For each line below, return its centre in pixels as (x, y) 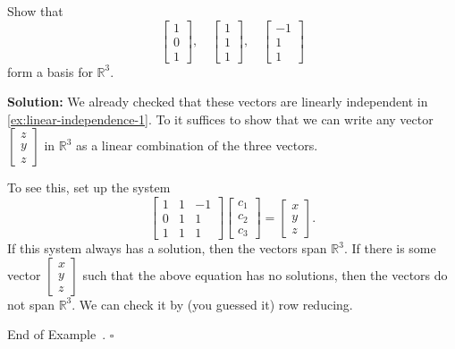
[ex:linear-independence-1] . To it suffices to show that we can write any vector (220, 119)
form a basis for (50, 71)
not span (31, 304)
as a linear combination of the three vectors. (197, 145)
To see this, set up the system (89, 187)
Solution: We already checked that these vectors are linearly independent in (218, 102)
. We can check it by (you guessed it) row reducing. (212, 304)
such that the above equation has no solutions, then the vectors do (265, 274)
